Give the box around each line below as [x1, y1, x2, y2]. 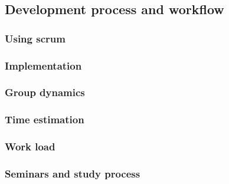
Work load [5, 139, 55, 154]
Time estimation [5, 112, 84, 127]
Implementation [5, 58, 82, 73]
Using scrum [5, 31, 66, 45]
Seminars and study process [5, 166, 140, 180]
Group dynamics [5, 85, 85, 100]
